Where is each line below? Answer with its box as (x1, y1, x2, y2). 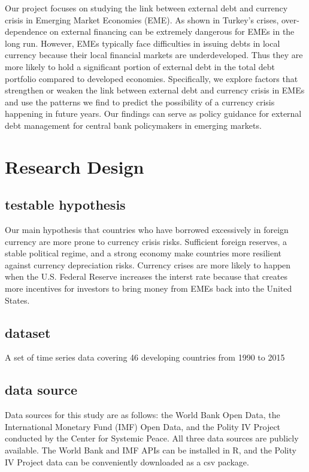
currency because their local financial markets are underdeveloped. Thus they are (5, 49, 303, 61)
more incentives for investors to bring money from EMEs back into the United (5, 282, 292, 295)
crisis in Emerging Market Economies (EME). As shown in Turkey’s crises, (5, 13, 279, 26)
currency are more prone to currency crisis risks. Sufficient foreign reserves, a (5, 235, 287, 247)
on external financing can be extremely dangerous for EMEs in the (50, 25, 295, 38)
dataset (5, 323, 51, 341)
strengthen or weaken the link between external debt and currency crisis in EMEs (5, 84, 305, 96)
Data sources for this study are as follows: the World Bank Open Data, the (5, 409, 280, 421)
